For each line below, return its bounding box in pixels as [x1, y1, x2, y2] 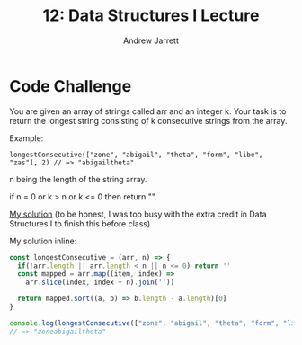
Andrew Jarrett [122, 35, 180, 46]
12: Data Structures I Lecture [42, 5, 260, 26]
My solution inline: [9, 235, 77, 246]
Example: [9, 132, 44, 144]
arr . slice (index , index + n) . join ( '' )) [25, 278, 175, 287]
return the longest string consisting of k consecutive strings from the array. [9, 115, 288, 126]
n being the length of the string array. [9, 173, 147, 184]
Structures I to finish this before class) [9, 217, 151, 229]
